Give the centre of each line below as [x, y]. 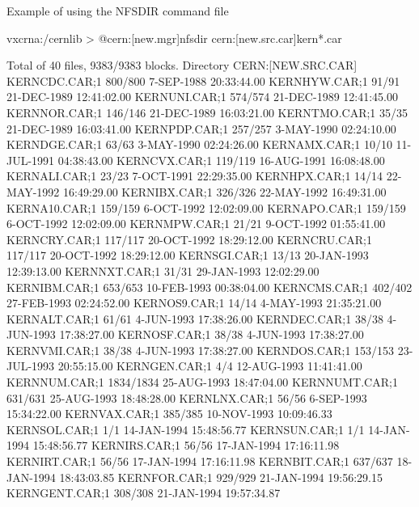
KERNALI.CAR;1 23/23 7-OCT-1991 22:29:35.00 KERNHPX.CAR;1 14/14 [195, 176]
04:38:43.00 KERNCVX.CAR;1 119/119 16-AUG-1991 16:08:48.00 [221, 160]
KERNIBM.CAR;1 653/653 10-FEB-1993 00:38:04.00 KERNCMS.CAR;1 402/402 [209, 287]
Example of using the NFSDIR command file [118, 11]
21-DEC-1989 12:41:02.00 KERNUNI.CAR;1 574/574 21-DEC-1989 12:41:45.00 [202, 97]
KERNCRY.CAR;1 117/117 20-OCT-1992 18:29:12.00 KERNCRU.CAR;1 [189, 239]
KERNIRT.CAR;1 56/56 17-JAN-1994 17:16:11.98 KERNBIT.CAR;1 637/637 [200, 461]
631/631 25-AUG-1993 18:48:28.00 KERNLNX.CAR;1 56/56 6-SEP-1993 [187, 397]
